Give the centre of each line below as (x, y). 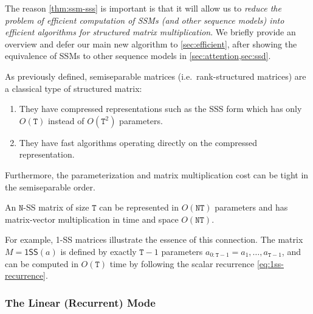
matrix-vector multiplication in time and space (92, 219)
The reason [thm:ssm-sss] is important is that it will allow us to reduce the (143, 8)
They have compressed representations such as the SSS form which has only (160, 109)
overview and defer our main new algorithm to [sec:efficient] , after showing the (151, 44)
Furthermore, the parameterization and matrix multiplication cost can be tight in (157, 174)
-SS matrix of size (56, 207)
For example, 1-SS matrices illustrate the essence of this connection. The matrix (154, 239)
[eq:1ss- (270, 263)
